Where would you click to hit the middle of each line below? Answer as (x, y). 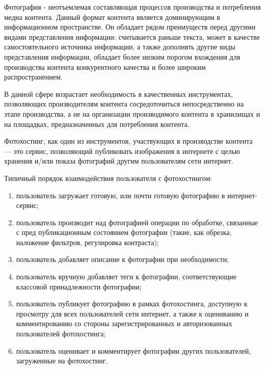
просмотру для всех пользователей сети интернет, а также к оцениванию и (132, 313)
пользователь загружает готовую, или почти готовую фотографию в (121, 195)
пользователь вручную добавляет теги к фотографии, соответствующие (126, 276)
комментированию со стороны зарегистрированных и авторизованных (124, 323)
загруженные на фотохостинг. (62, 361)
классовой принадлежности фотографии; (79, 286)
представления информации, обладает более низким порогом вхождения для (122, 56)
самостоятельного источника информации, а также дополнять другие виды (120, 47)
